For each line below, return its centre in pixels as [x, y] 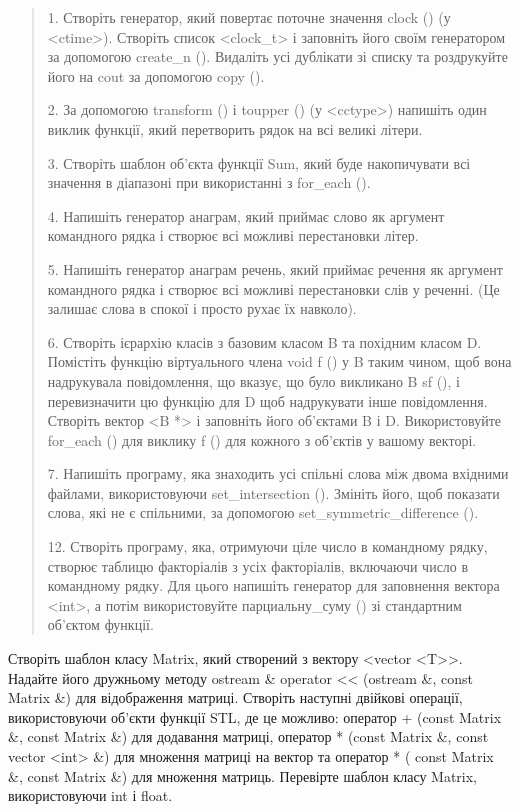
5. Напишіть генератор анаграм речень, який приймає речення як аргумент [275, 268]
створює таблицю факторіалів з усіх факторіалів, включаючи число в [258, 565]
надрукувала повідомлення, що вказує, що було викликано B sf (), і [253, 380]
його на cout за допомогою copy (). [156, 75]
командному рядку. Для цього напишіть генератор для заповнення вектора [273, 585]
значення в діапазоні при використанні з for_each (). [209, 182]
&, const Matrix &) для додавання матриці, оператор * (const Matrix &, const [248, 736]
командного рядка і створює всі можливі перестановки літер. [233, 235]
